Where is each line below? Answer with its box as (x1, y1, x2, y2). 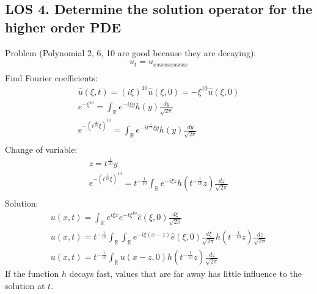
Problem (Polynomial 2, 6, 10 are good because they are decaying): (5, 46, 257, 59)
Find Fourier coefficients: (5, 71, 98, 84)
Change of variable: (5, 143, 78, 156)
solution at (5, 279, 45, 292)
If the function (5, 267, 59, 280)
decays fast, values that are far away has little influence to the (69, 267, 302, 280)
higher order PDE (5, 17, 122, 36)
